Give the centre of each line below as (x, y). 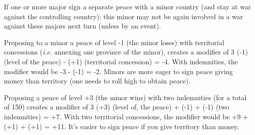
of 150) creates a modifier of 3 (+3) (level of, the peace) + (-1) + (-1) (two (117, 107)
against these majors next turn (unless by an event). (83, 26)
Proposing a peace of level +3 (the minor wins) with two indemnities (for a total (125, 97)
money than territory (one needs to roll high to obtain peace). (97, 81)
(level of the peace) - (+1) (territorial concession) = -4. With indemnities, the (121, 61)
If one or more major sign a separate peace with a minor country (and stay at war (127, 6)
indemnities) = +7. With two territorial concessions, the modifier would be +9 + (126, 116)
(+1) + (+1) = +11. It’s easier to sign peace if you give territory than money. (122, 126)
